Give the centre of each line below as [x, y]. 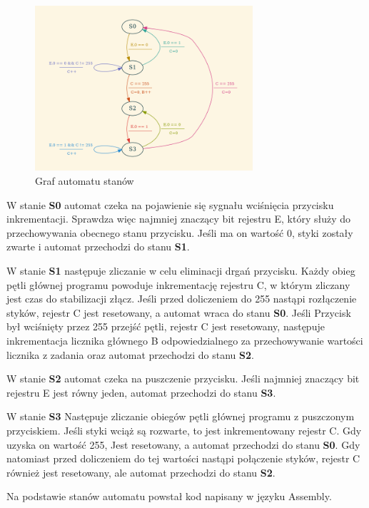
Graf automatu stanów [85, 181]
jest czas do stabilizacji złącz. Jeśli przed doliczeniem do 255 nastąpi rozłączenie [182, 299]
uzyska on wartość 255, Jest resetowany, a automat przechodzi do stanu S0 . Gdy [183, 444]
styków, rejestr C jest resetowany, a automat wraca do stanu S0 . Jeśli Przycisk [179, 312]
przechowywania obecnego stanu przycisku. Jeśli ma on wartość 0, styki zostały [180, 232]
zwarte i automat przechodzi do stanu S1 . [98, 247]
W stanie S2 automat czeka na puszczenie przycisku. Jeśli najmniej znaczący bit [183, 379]
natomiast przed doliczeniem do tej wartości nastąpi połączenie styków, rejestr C [183, 458]
